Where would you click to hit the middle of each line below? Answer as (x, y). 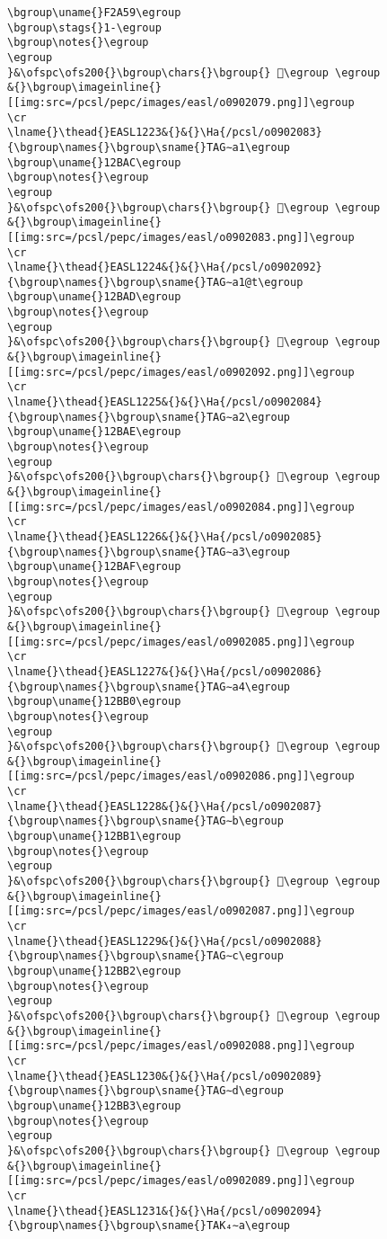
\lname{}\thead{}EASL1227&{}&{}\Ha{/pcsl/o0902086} (165, 671)
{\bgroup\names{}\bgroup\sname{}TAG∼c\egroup (145, 956)
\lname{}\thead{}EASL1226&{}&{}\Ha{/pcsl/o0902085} (165, 536)
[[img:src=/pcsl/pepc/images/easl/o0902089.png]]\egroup (181, 1181)
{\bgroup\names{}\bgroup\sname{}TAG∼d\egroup (145, 1091)
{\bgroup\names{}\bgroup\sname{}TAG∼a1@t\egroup (155, 282)
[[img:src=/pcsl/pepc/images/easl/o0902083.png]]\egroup (181, 237)
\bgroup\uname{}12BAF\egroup (94, 567)
